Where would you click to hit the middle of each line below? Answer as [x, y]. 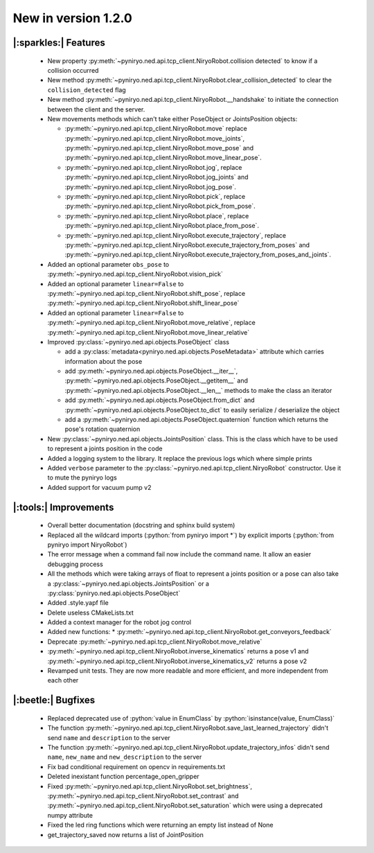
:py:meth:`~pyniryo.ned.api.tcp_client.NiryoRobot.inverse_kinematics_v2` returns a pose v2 [177, 661]
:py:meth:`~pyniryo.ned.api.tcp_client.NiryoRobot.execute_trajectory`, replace [176, 235]
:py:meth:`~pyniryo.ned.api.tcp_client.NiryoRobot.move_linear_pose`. [163, 158]
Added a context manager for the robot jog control [119, 622]
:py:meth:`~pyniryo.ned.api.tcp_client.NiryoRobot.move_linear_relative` [149, 332]
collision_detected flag [87, 89]
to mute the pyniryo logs [82, 477]
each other [63, 680]
